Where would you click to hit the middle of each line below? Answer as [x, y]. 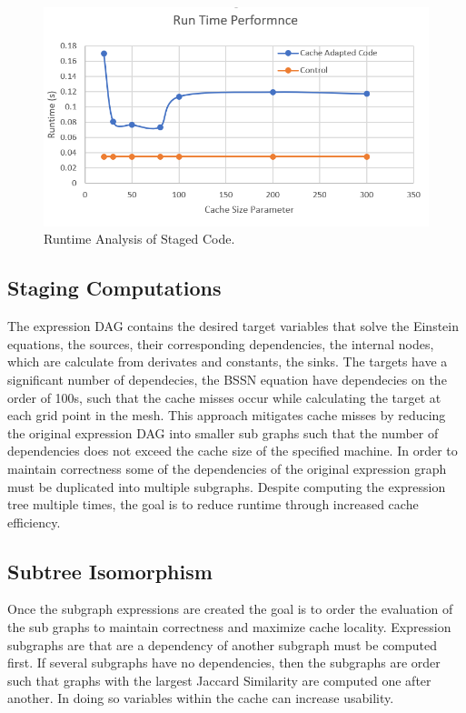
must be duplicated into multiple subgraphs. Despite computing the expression [227, 486]
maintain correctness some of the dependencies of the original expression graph [227, 468]
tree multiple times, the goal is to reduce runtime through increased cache [213, 504]
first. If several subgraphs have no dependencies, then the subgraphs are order [224, 663]
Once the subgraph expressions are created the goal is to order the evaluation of [230, 609]
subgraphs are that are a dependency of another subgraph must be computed [223, 644]
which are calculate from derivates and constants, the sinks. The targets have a [228, 362]
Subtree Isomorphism [110, 571]
